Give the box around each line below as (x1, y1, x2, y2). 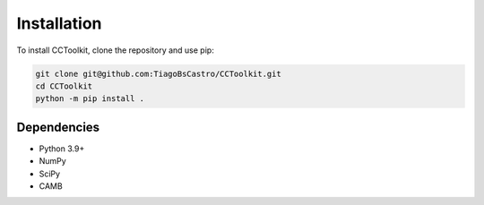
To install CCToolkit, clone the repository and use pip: (16, 45, 214, 56)
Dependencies (16, 119, 100, 134)
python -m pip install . (35, 94, 145, 104)
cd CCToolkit (35, 81, 93, 91)
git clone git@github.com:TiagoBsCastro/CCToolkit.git (35, 68, 281, 79)
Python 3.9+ (39, 143, 85, 154)
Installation (16, 13, 102, 33)
